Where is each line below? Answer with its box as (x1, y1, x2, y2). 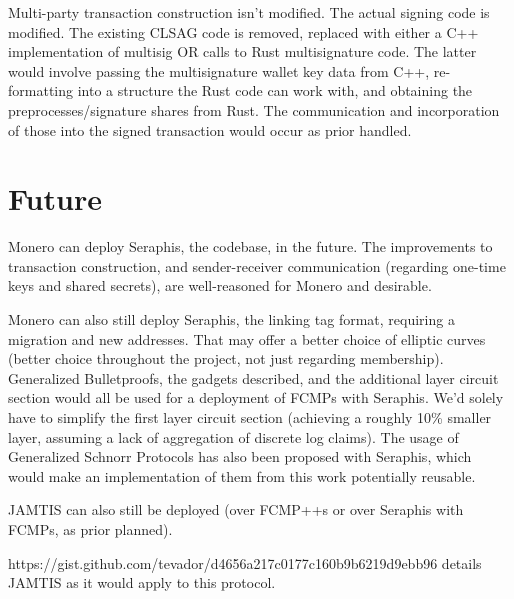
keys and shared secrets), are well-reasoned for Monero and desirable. (8, 275, 432, 296)
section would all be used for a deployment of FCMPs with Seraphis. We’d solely (8, 387, 504, 408)
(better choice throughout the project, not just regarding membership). (8, 348, 444, 369)
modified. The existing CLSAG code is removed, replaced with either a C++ (8, 21, 479, 42)
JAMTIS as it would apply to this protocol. (8, 572, 276, 593)
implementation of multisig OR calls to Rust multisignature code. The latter (8, 41, 477, 62)
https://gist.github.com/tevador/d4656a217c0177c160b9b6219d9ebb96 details (8, 552, 482, 573)
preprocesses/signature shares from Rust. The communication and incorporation (8, 99, 500, 120)
